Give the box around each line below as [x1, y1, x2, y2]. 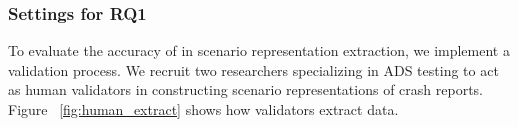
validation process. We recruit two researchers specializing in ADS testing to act [8, 59, 499, 80]
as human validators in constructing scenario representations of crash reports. [8, 79, 483, 100]
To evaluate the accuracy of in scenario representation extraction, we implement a [8, 40, 510, 61]
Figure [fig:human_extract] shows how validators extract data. [8, 99, 399, 119]
